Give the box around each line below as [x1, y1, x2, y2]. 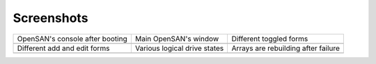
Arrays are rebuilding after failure [231, 43, 340, 53]
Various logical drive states [134, 43, 224, 53]
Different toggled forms [231, 34, 308, 43]
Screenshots [13, 10, 88, 25]
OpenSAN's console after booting [17, 34, 128, 43]
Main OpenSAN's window [134, 34, 219, 43]
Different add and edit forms [17, 43, 110, 53]
